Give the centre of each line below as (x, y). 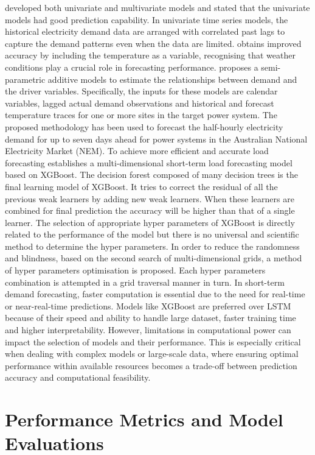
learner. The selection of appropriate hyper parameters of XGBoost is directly (150, 222)
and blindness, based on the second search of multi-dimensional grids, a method (154, 258)
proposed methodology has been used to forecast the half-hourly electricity (144, 126)
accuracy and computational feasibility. (78, 377)
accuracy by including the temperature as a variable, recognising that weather (150, 55)
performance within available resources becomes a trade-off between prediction (151, 365)
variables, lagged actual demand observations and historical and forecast (140, 103)
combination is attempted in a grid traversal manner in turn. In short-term (145, 282)
